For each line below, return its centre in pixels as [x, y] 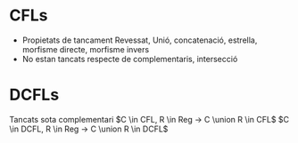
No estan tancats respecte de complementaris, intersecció [130, 59]
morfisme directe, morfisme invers [86, 49]
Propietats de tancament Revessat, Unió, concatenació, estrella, [140, 40]
